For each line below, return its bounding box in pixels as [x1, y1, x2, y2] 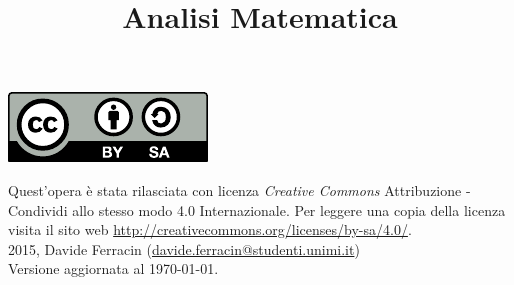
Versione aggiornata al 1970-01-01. [8, 258, 219, 279]
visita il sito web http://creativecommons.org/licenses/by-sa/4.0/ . [8, 219, 412, 240]
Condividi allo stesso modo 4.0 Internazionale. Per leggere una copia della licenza [8, 199, 506, 220]
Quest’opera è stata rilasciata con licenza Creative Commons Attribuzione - [8, 179, 471, 200]
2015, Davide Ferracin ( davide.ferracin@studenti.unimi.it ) [8, 238, 360, 259]
